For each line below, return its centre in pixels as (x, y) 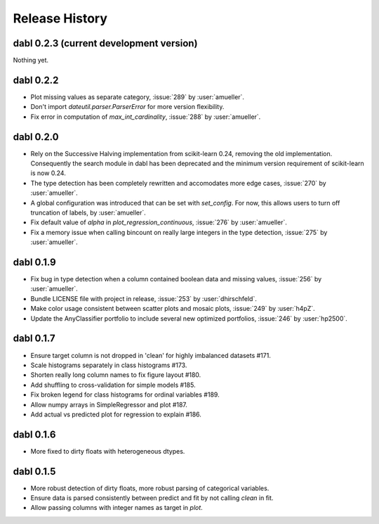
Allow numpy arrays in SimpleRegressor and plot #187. (109, 404)
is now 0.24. (48, 173)
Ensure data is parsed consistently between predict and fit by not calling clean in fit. (152, 498)
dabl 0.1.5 (34, 471)
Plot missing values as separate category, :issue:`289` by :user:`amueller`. (138, 97)
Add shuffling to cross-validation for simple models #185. (113, 385)
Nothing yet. (31, 60)
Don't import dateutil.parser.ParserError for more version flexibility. (127, 107)
